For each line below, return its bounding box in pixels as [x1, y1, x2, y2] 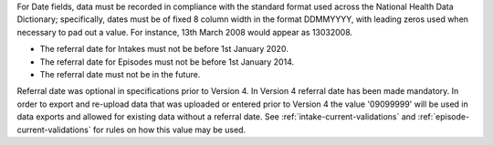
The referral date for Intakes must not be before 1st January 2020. [39, 44, 289, 55]
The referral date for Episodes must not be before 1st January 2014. [39, 56, 295, 67]
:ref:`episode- [417, 111, 470, 122]
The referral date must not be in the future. [39, 68, 201, 79]
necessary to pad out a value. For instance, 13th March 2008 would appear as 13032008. [16, 26, 353, 37]
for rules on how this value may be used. [92, 124, 246, 135]
